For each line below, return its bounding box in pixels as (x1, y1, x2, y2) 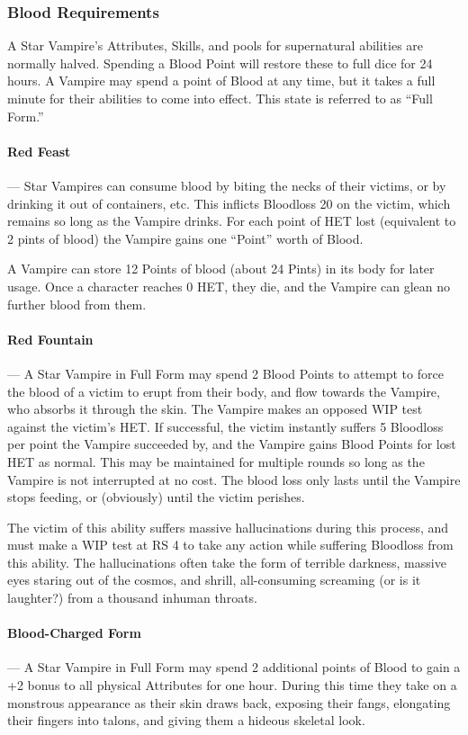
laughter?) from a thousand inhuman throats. (7, 588, 257, 607)
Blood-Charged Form (7, 623, 141, 642)
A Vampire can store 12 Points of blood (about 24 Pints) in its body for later (7, 259, 435, 278)
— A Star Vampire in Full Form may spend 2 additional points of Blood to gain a (7, 658, 461, 677)
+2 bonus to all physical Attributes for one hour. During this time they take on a (7, 676, 457, 695)
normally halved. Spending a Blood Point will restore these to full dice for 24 (7, 53, 433, 72)
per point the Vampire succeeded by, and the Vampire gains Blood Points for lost (7, 435, 456, 453)
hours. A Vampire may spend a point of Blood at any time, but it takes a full (7, 71, 436, 90)
